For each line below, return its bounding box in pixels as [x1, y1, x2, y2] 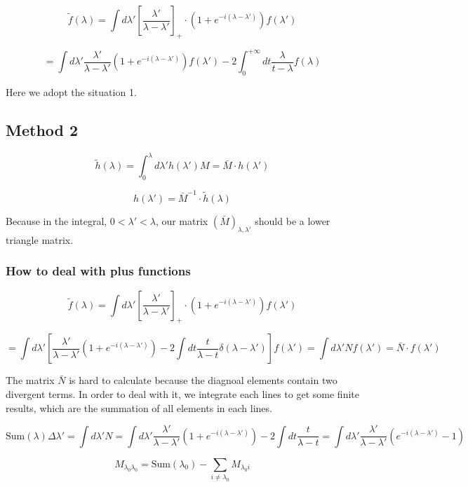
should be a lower [255, 213, 330, 228]
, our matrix [155, 213, 208, 228]
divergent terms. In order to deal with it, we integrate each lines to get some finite [6, 386, 359, 401]
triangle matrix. [6, 232, 74, 247]
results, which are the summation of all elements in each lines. [6, 400, 272, 415]
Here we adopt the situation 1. [6, 85, 137, 100]
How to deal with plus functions [6, 262, 191, 280]
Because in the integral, [6, 213, 107, 228]
